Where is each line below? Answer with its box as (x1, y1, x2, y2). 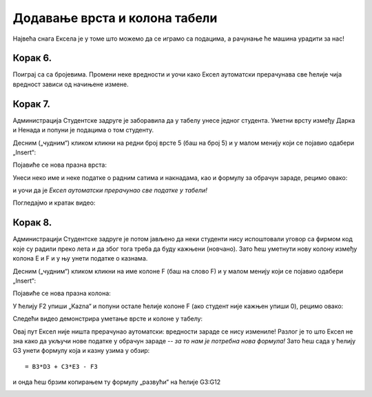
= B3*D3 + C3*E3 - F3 (25, 363, 98, 370)
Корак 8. (12, 217, 52, 229)
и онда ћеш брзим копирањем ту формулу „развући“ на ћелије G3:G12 (12, 378, 221, 386)
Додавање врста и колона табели (12, 10, 218, 26)
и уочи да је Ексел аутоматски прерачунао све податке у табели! (12, 186, 208, 194)
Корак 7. (12, 98, 51, 110)
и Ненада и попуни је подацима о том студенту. (12, 126, 154, 134)
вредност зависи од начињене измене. (12, 80, 129, 88)
